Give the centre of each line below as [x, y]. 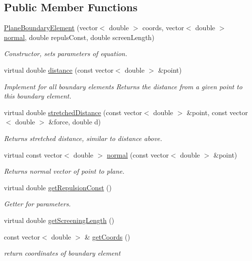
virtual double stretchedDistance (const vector [73, 112]
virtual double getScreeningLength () [59, 220]
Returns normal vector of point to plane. [64, 171]
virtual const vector [33, 154]
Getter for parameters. [38, 204]
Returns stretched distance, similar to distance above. [83, 138]
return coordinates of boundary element [62, 253]
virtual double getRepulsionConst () [58, 187]
